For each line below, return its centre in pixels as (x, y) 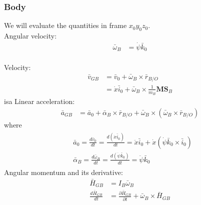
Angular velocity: (30, 36)
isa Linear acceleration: (39, 101)
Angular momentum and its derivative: (63, 172)
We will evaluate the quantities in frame (65, 25)
